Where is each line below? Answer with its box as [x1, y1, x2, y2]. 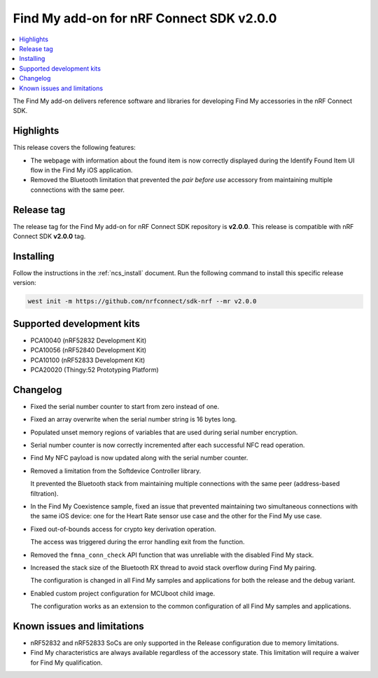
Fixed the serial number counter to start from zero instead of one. [30, 402, 220, 410]
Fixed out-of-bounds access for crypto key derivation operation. [30, 525, 216, 533]
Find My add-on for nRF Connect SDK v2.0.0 [13, 11, 277, 26]
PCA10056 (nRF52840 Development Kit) [30, 346, 147, 354]
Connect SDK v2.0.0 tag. [13, 232, 86, 241]
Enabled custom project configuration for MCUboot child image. [30, 589, 216, 597]
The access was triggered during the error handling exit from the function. [30, 538, 245, 546]
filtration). [30, 489, 59, 497]
